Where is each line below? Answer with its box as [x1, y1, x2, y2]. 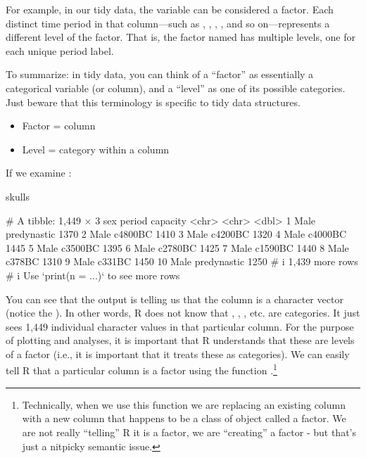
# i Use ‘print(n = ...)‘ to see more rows [6, 267, 180, 282]
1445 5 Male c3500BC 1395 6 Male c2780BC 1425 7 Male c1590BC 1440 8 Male [6, 240, 349, 255]
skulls [6, 189, 30, 203]
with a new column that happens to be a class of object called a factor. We [22, 411, 346, 426]
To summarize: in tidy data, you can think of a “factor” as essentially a [6, 67, 314, 82]
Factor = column [22, 118, 96, 133]
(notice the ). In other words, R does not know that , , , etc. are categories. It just [6, 305, 360, 320]
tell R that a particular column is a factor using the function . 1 [6, 361, 277, 378]
